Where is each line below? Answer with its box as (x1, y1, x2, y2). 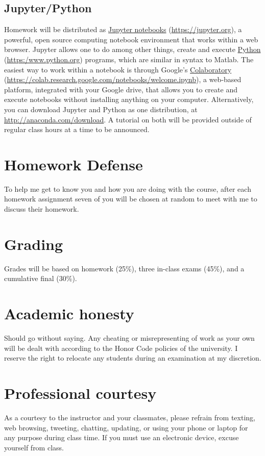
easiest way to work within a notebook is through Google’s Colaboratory (4, 64, 232, 74)
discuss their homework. (4, 204, 79, 214)
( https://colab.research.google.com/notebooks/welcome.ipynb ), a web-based (4, 74, 242, 85)
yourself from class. (4, 442, 64, 452)
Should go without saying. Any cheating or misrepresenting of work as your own (4, 333, 255, 343)
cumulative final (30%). (4, 273, 77, 284)
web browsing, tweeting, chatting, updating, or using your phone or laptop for (4, 422, 248, 433)
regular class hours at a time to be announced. (4, 124, 150, 135)
